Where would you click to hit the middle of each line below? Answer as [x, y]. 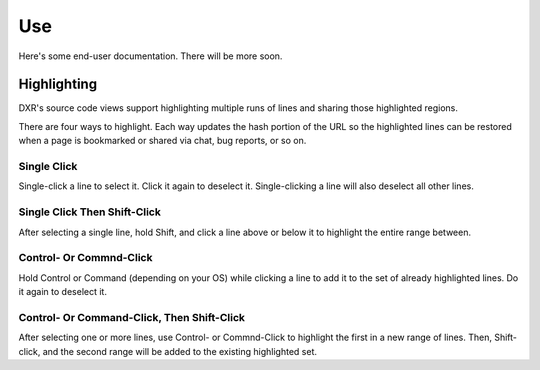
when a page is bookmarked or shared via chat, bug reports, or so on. [162, 141]
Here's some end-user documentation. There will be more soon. [150, 56]
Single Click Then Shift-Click [90, 212]
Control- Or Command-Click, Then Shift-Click [131, 317]
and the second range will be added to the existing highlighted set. [179, 351]
